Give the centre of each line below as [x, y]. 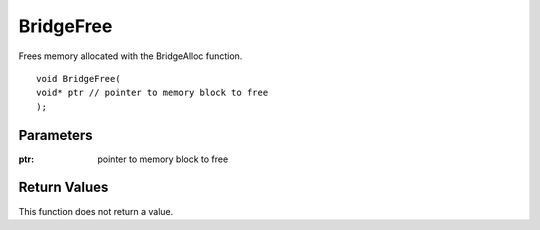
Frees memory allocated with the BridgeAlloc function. [130, 56]
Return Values [63, 187]
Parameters [55, 135]
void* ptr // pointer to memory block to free [152, 93]
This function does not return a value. [96, 211]
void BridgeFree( [78, 78]
